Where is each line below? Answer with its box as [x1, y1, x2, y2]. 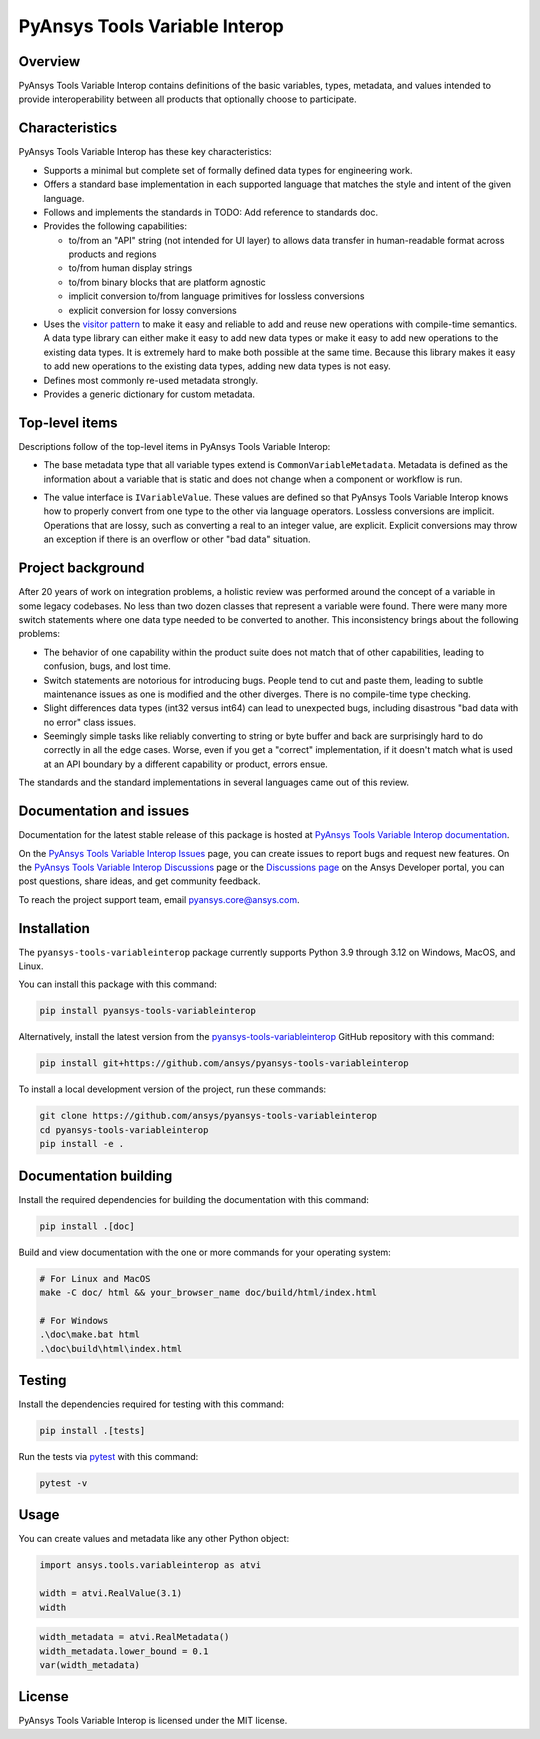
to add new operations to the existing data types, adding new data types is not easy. [43, 360, 392, 372]
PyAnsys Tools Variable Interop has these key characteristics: [18, 146, 272, 158]
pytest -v [39, 1477, 88, 1489]
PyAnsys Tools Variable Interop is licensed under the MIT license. [18, 1715, 288, 1727]
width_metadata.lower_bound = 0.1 [39, 1645, 209, 1657]
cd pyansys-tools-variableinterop [39, 1124, 209, 1135]
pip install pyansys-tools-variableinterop [39, 1005, 257, 1017]
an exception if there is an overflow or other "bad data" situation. [43, 533, 311, 545]
